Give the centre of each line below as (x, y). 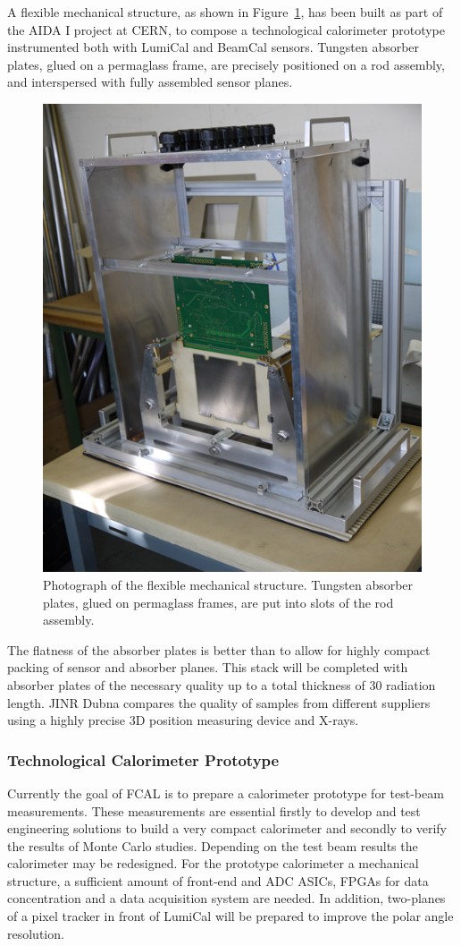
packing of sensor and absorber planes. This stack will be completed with (208, 667)
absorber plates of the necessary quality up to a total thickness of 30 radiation (222, 684)
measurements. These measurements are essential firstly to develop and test (214, 810)
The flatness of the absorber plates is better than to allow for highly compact (219, 649)
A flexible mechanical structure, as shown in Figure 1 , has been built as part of (225, 12)
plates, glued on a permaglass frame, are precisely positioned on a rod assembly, (226, 64)
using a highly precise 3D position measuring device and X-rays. (183, 720)
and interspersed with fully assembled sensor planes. (150, 82)
